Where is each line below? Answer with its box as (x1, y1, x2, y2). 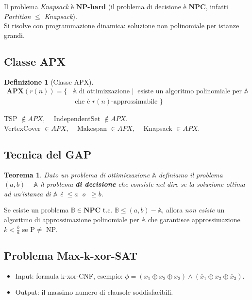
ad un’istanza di (4, 188, 51, 198)
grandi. (4, 30, 25, 40)
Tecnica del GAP (4, 146, 92, 161)
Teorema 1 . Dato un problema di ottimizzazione (4, 169, 150, 179)
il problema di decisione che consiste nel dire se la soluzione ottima (40, 179, 245, 189)
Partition (4, 11, 31, 21)
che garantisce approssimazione (148, 214, 240, 224)
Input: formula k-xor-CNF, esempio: (15, 270, 123, 281)
